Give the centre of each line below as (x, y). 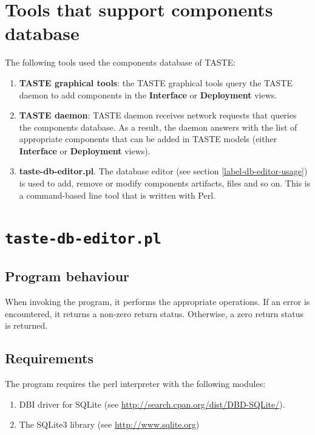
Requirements (49, 358)
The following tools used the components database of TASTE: (120, 62)
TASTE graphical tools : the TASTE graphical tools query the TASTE (156, 82)
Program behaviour (67, 276)
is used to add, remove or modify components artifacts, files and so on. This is (165, 183)
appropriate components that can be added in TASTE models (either (148, 139)
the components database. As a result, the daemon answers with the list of (158, 127)
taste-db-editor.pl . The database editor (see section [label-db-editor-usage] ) (163, 171)
